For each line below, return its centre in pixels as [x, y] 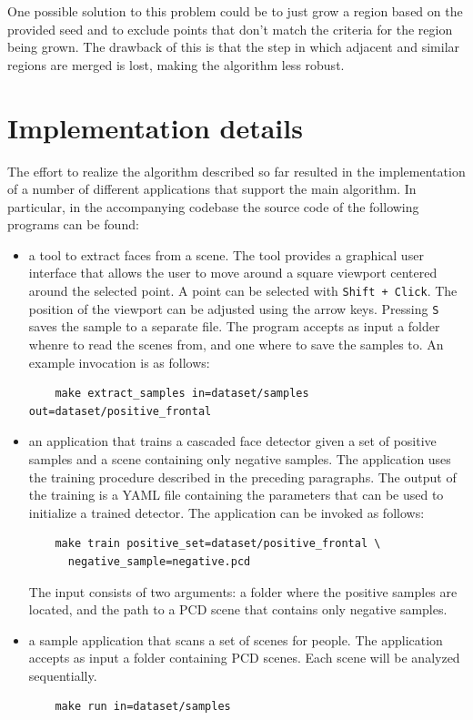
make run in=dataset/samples [143, 707]
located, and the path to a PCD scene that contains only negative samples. [238, 609]
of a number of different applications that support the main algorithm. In [212, 189]
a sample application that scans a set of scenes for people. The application [236, 639]
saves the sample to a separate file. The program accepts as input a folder [234, 326]
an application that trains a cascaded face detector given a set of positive [232, 441]
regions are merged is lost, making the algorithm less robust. [176, 64]
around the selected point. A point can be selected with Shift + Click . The [243, 291]
